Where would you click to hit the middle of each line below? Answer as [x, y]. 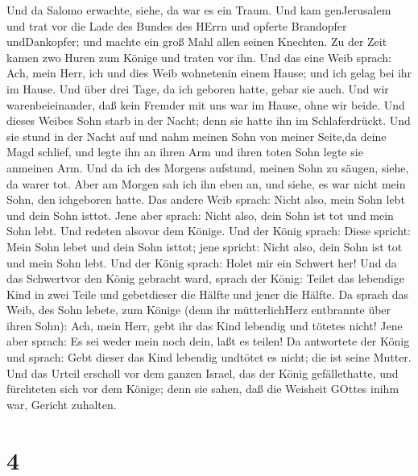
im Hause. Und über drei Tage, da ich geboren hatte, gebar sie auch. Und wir [198, 88]
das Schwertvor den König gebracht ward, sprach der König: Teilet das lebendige [205, 278]
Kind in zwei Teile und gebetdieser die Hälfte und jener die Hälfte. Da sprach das [208, 294]
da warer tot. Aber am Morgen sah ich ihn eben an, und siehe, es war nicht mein [206, 183]
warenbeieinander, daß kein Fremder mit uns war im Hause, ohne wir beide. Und [206, 104]
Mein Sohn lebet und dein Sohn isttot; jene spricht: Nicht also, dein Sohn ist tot [205, 246]
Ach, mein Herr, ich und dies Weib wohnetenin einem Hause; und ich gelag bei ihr [209, 73]
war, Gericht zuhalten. [62, 404]
